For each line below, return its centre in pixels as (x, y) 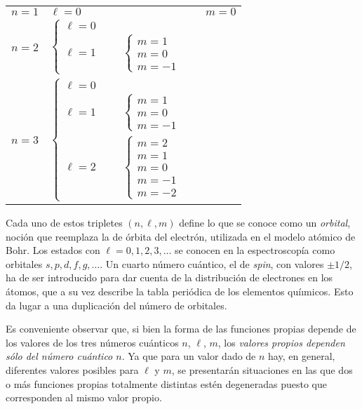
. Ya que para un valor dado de (189, 356)
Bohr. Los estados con (53, 250)
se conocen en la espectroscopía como (255, 250)
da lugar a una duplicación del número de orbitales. (116, 305)
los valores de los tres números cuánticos (92, 342)
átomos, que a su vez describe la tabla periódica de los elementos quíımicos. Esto (180, 291)
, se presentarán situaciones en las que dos (262, 369)
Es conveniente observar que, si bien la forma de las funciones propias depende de (181, 329)
